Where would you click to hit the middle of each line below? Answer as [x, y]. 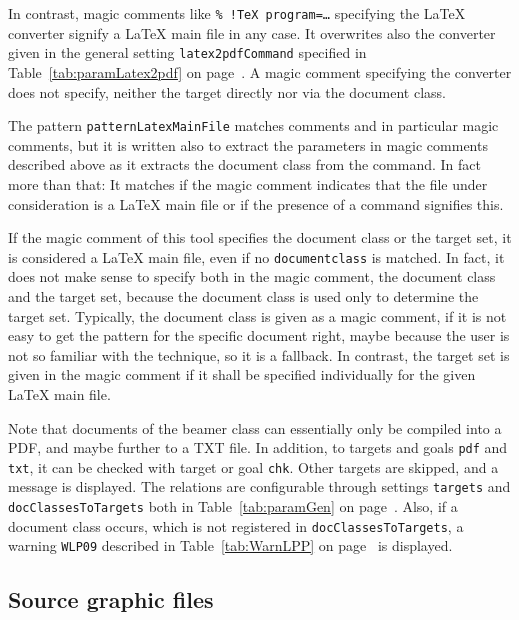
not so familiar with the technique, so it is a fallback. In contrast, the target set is [259, 354]
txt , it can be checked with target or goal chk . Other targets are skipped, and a [253, 466]
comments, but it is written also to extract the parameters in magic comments [248, 144]
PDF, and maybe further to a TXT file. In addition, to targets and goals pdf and [258, 447]
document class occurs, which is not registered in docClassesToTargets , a [236, 525]
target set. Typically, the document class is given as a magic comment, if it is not [257, 315]
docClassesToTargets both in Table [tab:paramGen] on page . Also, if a [233, 506]
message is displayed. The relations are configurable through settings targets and [259, 486]
